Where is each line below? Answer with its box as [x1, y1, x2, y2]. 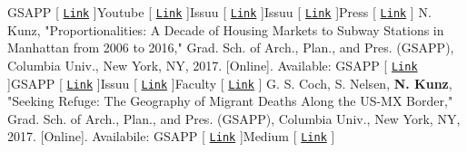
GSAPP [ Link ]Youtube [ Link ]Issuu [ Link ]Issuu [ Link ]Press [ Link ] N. [7, 3, 432, 21]
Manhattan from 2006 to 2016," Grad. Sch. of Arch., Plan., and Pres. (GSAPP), [7, 38, 454, 57]
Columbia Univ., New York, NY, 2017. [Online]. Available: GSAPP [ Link [7, 55, 418, 74]
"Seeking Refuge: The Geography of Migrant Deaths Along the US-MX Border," [7, 91, 453, 110]
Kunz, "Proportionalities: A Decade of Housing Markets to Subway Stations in [7, 20, 444, 39]
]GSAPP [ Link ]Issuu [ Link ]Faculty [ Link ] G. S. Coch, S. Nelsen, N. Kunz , [7, 73, 452, 92]
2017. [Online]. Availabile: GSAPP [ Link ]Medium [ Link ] [7, 127, 335, 146]
